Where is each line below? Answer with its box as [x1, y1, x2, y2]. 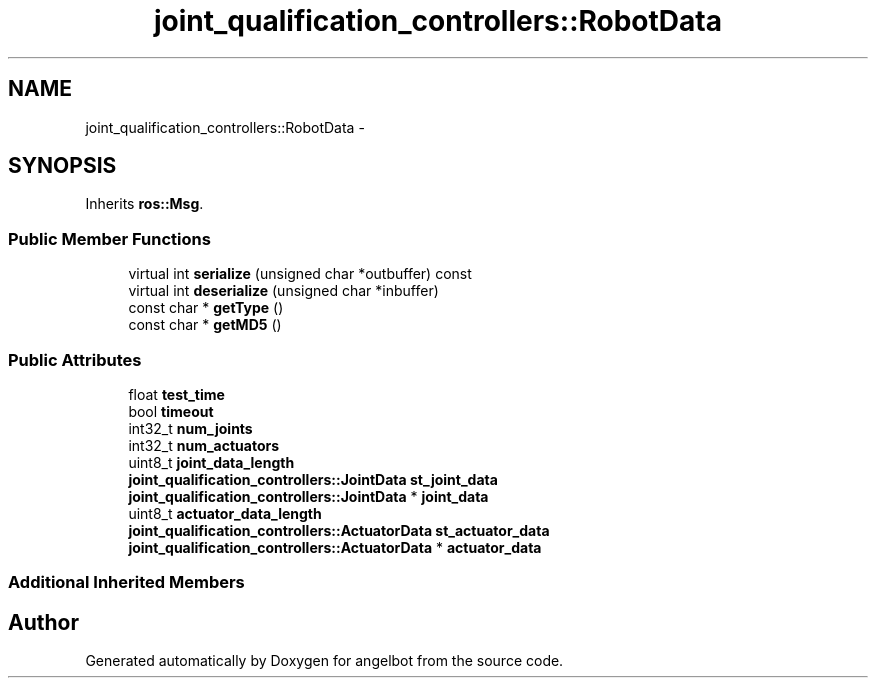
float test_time [128, 385, 225, 403]
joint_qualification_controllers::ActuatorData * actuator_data [128, 538, 542, 556]
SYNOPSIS [8, 153, 117, 179]
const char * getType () [128, 299, 284, 317]
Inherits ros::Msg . [85, 195, 204, 213]
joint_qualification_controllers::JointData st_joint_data [128, 470, 498, 488]
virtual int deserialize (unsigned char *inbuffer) [128, 282, 439, 300]
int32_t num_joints [128, 419, 253, 437]
